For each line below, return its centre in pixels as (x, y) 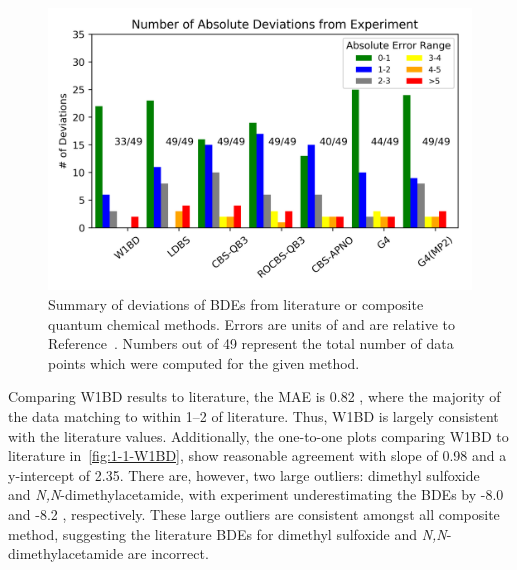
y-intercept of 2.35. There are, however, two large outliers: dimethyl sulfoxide (244, 474)
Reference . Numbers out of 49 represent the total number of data (251, 343)
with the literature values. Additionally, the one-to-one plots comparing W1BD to (258, 435)
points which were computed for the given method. (204, 362)
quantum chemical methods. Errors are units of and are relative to (252, 323)
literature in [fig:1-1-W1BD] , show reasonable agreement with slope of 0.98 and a (257, 455)
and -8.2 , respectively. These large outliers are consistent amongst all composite (254, 513)
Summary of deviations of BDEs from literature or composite (236, 303)
